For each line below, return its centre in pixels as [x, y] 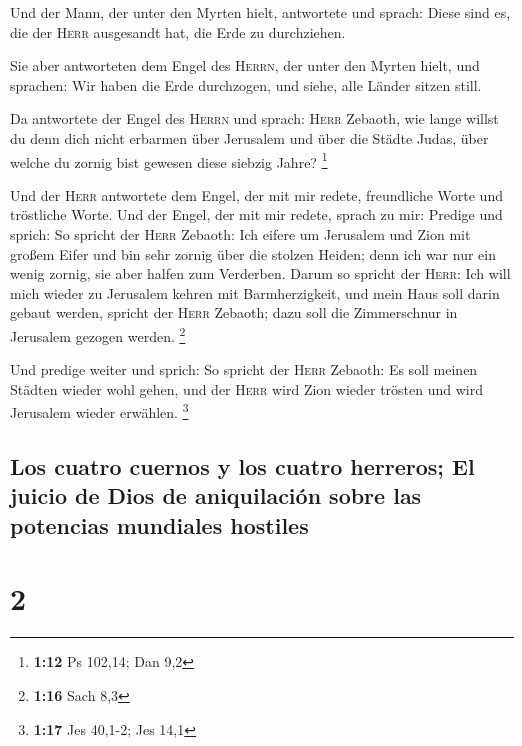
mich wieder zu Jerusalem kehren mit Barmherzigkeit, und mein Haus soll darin [255, 292]
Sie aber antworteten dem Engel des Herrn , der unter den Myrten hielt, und [245, 65]
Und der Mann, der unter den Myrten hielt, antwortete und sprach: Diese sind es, [260, 12]
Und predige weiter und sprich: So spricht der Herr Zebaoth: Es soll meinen [244, 369]
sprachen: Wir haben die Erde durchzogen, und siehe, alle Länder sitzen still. [246, 84]
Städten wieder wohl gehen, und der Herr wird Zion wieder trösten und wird [246, 388]
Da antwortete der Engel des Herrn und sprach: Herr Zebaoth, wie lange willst [254, 118]
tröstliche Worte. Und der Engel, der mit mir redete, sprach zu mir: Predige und [256, 214]
